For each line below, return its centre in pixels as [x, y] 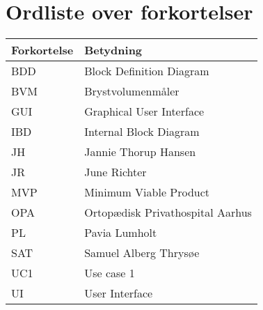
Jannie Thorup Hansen [140, 152]
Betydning [113, 50]
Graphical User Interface [144, 111]
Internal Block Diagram [142, 132]
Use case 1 [110, 273]
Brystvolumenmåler [132, 91]
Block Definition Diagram [147, 71]
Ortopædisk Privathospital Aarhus [168, 212]
